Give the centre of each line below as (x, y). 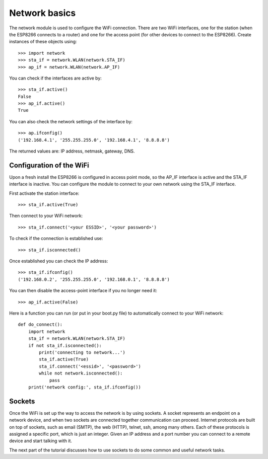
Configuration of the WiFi (49, 165)
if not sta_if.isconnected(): (65, 345)
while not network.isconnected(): (81, 373)
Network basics (42, 13)
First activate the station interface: (44, 193)
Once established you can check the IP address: (59, 261)
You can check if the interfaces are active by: (55, 78)
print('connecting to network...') (82, 352)
